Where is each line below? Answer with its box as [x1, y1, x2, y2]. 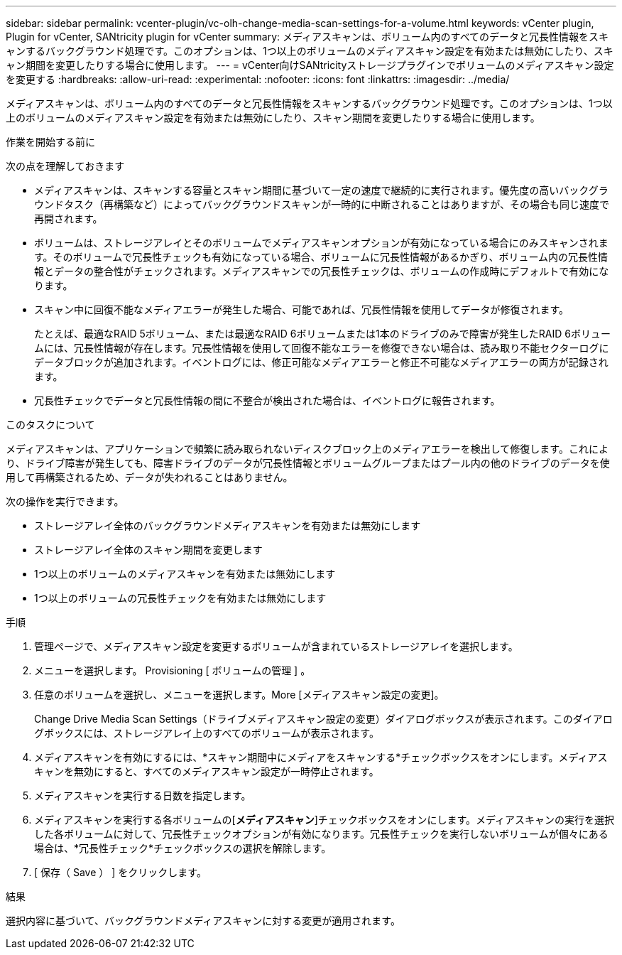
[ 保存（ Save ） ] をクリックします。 [34, 866, 207, 878]
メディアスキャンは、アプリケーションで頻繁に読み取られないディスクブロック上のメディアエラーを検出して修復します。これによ [6, 443, 609, 455]
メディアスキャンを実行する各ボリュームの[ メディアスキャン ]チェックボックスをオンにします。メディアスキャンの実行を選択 [34, 814, 615, 826]
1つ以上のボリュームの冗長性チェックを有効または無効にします [34, 592, 327, 604]
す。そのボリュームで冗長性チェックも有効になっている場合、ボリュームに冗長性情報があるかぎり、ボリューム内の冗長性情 [34, 251, 609, 263]
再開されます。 [34, 212, 103, 225]
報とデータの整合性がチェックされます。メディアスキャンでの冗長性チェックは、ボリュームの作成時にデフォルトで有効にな [34, 265, 609, 277]
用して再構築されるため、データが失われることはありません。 [6, 471, 293, 483]
